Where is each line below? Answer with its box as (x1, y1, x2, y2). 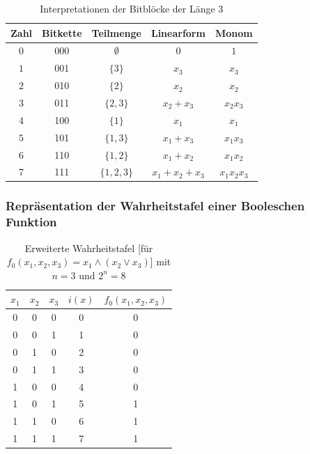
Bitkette (42, 25, 82, 40)
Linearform (150, 25, 206, 40)
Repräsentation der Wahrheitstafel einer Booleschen (6, 197, 305, 214)
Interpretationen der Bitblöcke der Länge (40, 1, 215, 15)
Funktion (6, 213, 57, 230)
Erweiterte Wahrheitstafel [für (24, 240, 153, 255)
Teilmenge (91, 25, 141, 40)
